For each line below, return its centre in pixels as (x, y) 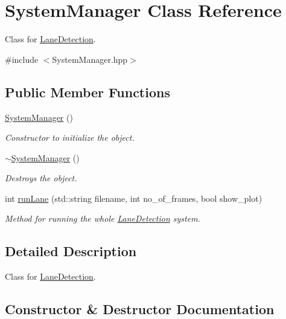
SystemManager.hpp (90, 59)
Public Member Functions (87, 92)
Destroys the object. (41, 178)
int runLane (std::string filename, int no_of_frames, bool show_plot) (134, 198)
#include (22, 59)
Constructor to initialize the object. (70, 137)
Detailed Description (71, 251)
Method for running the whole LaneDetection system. (103, 218)
